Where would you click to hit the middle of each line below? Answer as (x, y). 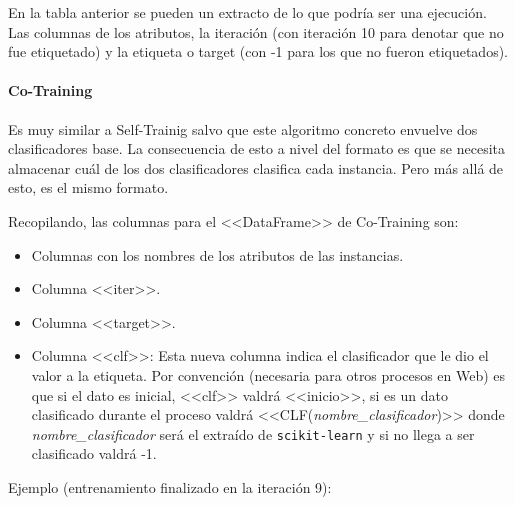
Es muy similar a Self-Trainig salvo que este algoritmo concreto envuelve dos (243, 128)
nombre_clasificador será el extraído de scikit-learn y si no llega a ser (253, 433)
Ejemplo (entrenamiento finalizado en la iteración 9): (170, 486)
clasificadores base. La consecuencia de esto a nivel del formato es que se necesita (256, 148)
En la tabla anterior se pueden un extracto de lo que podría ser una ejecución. (247, 12)
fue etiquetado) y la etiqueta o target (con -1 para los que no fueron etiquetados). (258, 51)
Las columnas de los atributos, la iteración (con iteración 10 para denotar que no (256, 31)
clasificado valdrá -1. (94, 453)
